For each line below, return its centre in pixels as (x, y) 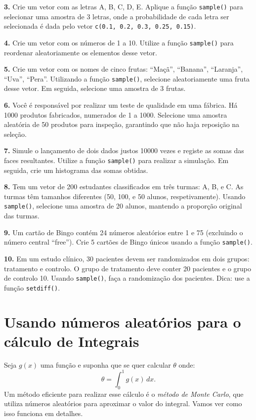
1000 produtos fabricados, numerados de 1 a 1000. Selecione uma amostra (116, 114)
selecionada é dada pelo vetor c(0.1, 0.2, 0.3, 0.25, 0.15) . (100, 26)
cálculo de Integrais (72, 341)
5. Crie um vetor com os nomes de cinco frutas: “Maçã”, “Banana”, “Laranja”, (124, 69)
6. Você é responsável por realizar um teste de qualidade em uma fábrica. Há (121, 105)
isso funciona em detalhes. (43, 413)
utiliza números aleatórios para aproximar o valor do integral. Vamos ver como (123, 403)
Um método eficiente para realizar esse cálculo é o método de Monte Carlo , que (124, 394)
